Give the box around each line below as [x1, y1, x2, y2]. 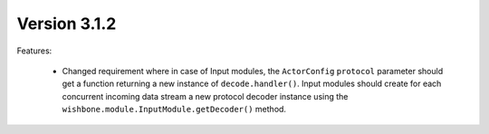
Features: [16, 45, 53, 56]
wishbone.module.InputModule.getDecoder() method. [62, 104, 287, 115]
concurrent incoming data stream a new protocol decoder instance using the [62, 91, 349, 101]
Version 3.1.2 [16, 14, 117, 33]
